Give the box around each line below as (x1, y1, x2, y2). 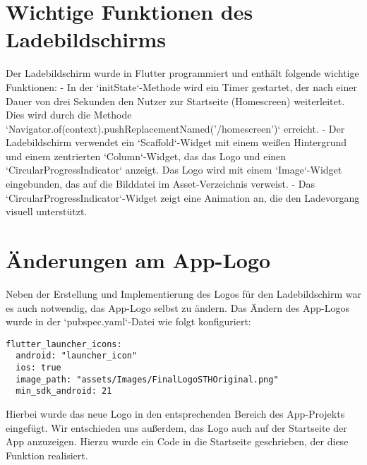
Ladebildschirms (6, 25, 167, 54)
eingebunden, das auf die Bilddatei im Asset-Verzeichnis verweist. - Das (6, 176, 315, 191)
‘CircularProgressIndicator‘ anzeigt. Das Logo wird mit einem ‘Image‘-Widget (6, 162, 342, 177)
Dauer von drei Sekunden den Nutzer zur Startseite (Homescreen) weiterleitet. (6, 93, 345, 108)
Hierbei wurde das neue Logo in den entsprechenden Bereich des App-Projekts (6, 406, 345, 421)
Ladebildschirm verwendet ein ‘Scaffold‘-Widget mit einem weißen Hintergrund (6, 135, 347, 150)
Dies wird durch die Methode (6, 107, 132, 122)
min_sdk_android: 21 (16, 386, 112, 397)
